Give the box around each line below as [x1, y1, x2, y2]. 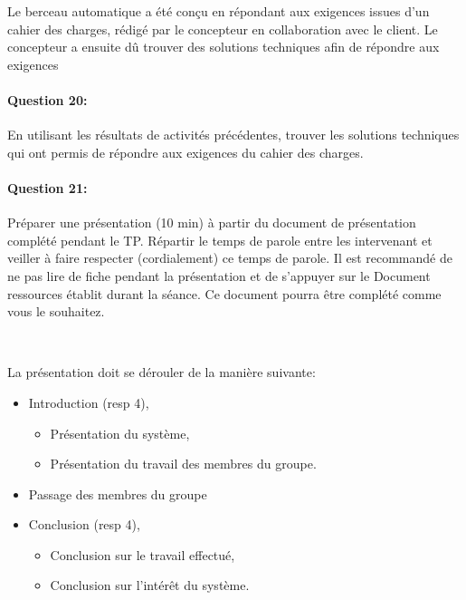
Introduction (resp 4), [28, 392, 149, 411]
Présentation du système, [50, 423, 190, 442]
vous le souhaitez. [7, 302, 105, 321]
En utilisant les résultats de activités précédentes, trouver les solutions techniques [7, 125, 460, 144]
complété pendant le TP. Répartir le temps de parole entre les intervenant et [7, 230, 433, 249]
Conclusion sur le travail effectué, [50, 545, 235, 564]
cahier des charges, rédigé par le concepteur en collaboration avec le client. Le [7, 19, 438, 38]
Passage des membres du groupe [28, 484, 207, 503]
